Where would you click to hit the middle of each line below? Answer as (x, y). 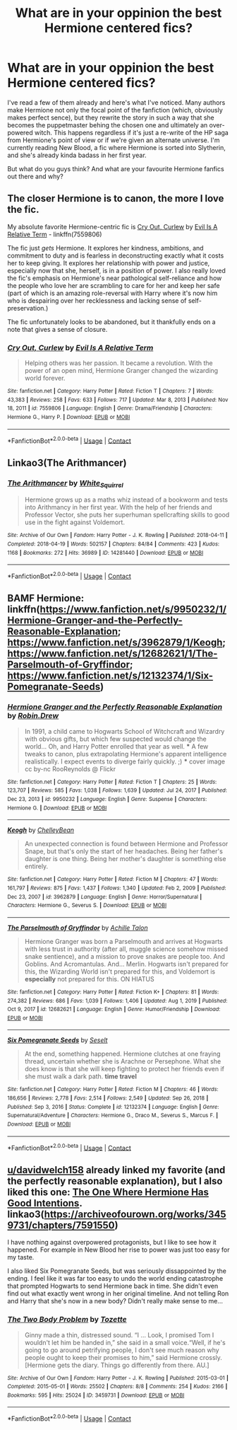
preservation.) (28, 308)
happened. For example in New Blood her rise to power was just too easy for (119, 1250)
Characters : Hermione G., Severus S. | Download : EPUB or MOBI (87, 906)
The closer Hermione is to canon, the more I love (116, 198)
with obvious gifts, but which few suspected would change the (115, 739)
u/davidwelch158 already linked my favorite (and (116, 1170)
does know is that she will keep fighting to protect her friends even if (124, 1069)
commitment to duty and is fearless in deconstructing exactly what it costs (116, 255)
